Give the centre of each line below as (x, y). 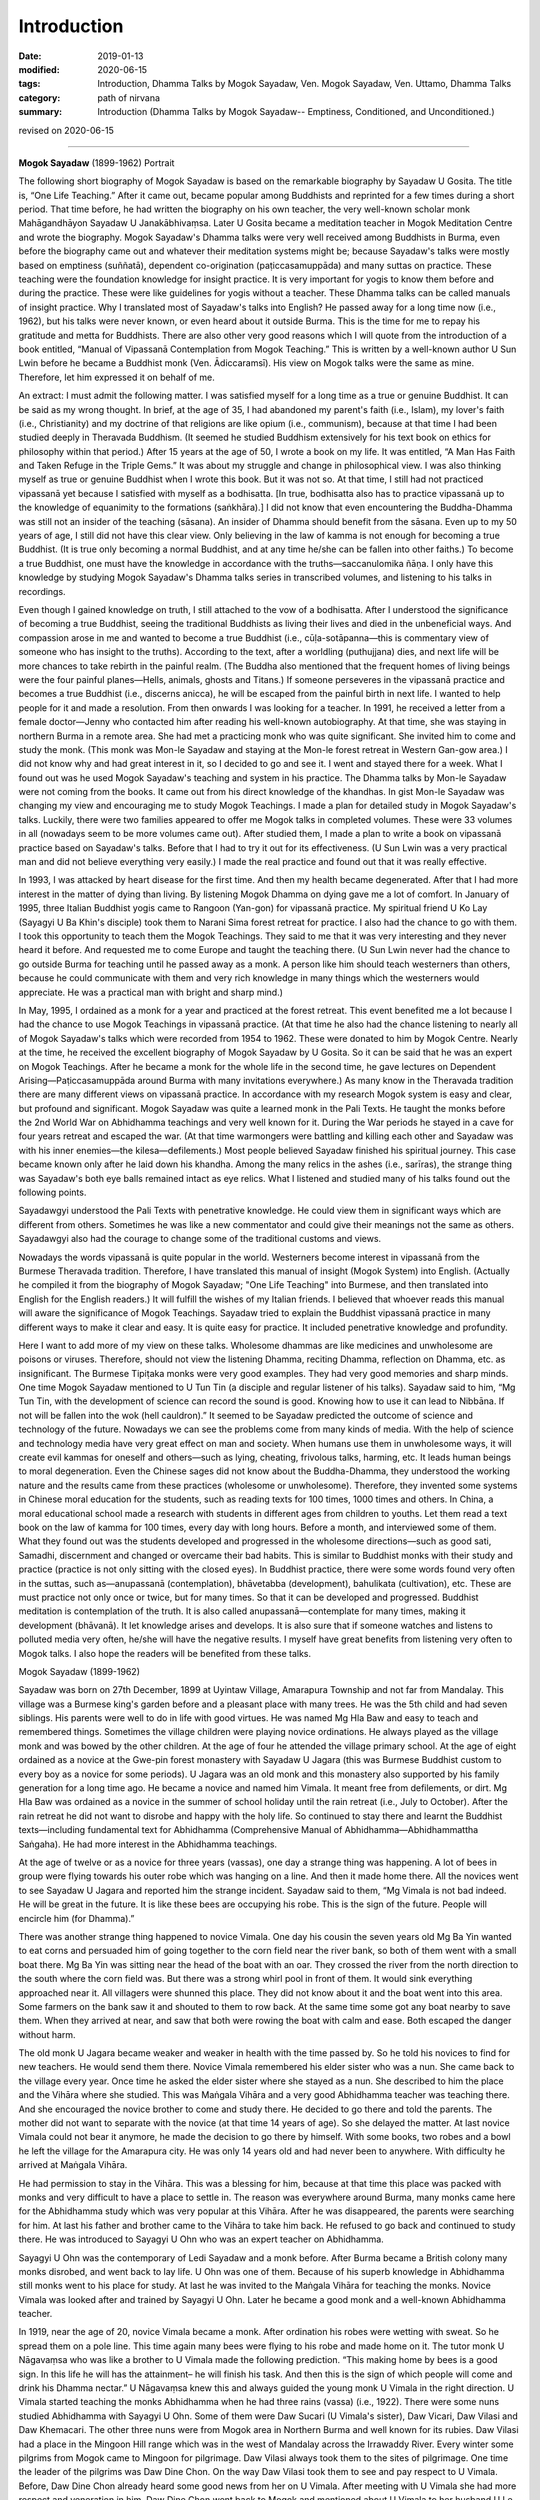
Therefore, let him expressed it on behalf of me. (116, 377)
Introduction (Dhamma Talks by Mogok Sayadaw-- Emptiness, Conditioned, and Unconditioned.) (296, 112)
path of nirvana (128, 97)
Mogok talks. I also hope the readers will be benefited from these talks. (165, 1653)
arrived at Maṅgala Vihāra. (73, 2165)
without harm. (47, 2034)
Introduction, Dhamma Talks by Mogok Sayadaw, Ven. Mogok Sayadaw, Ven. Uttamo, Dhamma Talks (304, 84)
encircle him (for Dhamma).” (76, 1918)
